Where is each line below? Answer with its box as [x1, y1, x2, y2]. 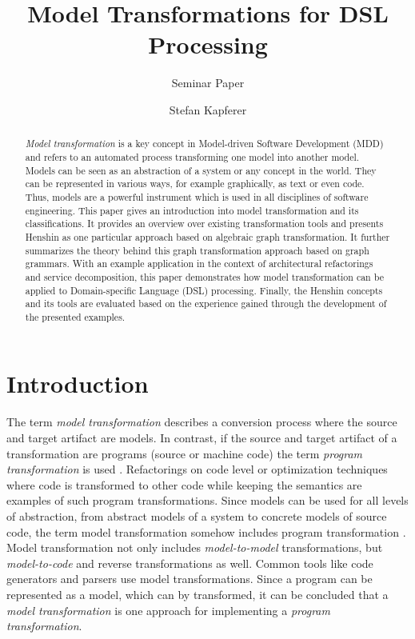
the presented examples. [25, 310, 126, 323]
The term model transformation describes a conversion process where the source [6, 413, 397, 430]
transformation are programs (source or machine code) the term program [6, 445, 363, 461]
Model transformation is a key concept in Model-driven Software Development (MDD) [25, 137, 384, 150]
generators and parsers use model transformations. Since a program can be [6, 570, 373, 587]
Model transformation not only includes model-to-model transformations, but [6, 539, 383, 556]
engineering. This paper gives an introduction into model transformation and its [25, 203, 359, 217]
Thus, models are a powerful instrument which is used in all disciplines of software [25, 190, 369, 203]
